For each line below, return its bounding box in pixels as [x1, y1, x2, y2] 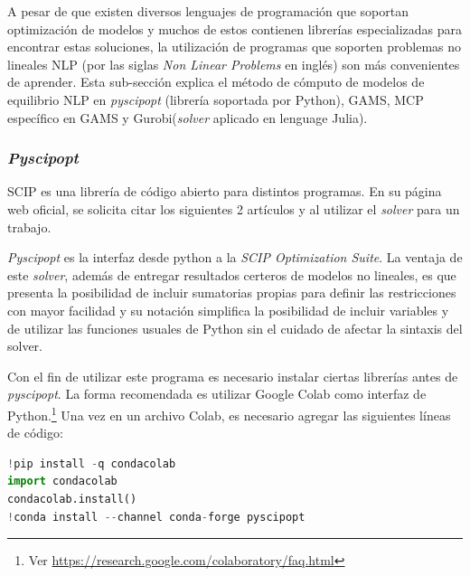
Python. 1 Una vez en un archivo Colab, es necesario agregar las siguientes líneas [7, 402, 451, 424]
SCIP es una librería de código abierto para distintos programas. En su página [7, 182, 442, 201]
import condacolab [7, 475, 117, 488]
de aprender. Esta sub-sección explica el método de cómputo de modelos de [7, 72, 425, 91]
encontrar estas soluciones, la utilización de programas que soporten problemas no [7, 37, 462, 56]
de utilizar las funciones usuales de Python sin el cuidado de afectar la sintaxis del [7, 318, 463, 337]
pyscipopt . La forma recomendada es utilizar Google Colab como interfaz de [7, 384, 427, 403]
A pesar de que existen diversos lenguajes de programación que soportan [7, 2, 409, 20]
